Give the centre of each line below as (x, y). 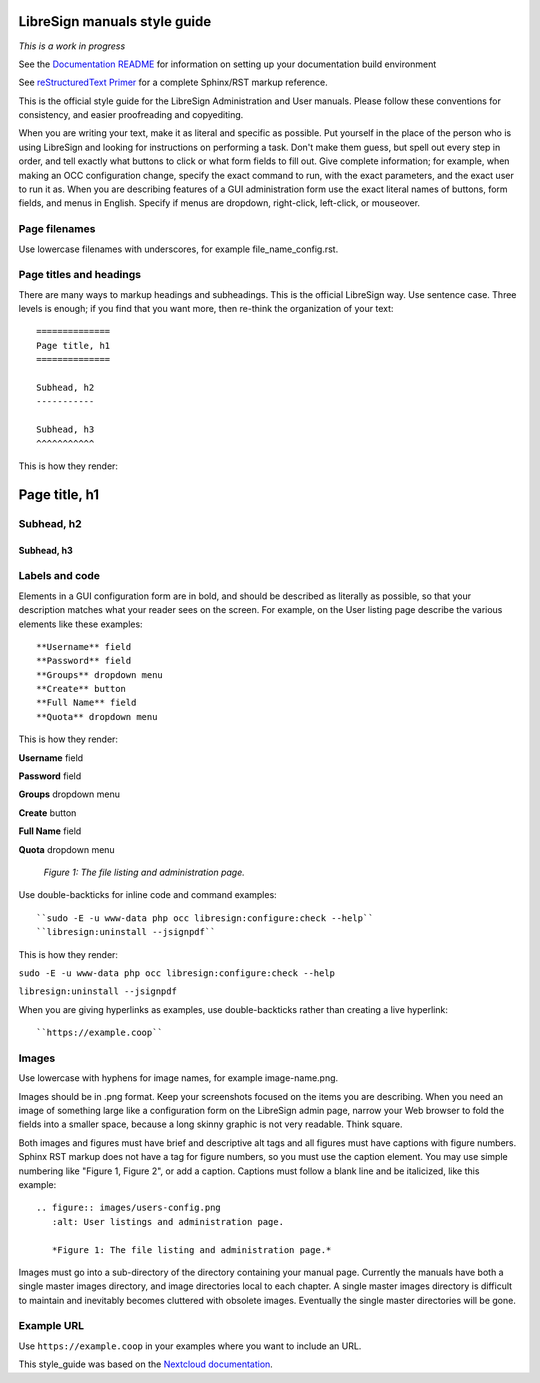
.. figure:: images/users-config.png (129, 1208)
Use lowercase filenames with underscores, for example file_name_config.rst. (178, 249)
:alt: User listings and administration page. (168, 1221)
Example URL (51, 1326)
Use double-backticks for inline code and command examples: (147, 895)
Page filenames (57, 229)
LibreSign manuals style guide (115, 21)
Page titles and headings (80, 275)
